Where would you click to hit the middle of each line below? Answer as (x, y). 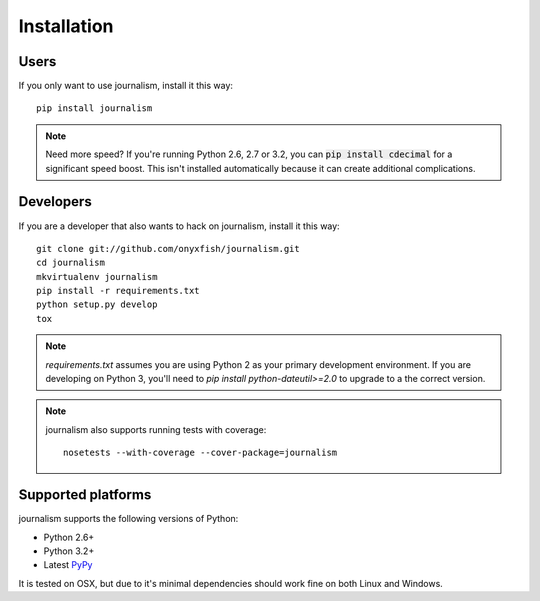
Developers (55, 201)
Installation (66, 26)
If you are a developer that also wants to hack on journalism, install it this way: (179, 226)
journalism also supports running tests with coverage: (156, 429)
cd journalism (70, 263)
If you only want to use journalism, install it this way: (126, 86)
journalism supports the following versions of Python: (128, 519)
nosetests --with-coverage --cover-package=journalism (200, 453)
